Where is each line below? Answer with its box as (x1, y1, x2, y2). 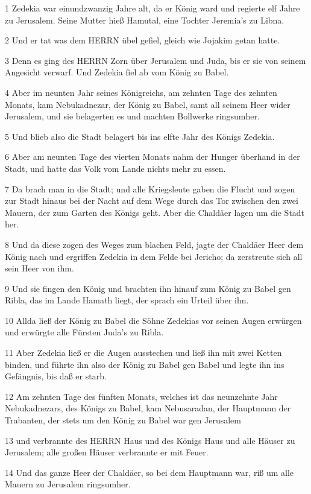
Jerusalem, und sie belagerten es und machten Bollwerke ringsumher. (5, 110, 260, 122)
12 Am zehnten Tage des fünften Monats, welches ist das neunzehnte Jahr (5, 390, 278, 402)
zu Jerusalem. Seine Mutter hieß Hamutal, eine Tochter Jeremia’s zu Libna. (5, 13, 284, 26)
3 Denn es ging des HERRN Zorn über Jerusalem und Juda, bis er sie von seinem (5, 54, 306, 66)
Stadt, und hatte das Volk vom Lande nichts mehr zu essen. (5, 162, 226, 174)
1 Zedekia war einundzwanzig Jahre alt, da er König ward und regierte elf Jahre (5, 2, 300, 14)
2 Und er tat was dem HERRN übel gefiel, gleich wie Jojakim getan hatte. (5, 34, 280, 46)
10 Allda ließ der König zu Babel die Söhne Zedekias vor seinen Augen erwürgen (5, 314, 302, 326)
